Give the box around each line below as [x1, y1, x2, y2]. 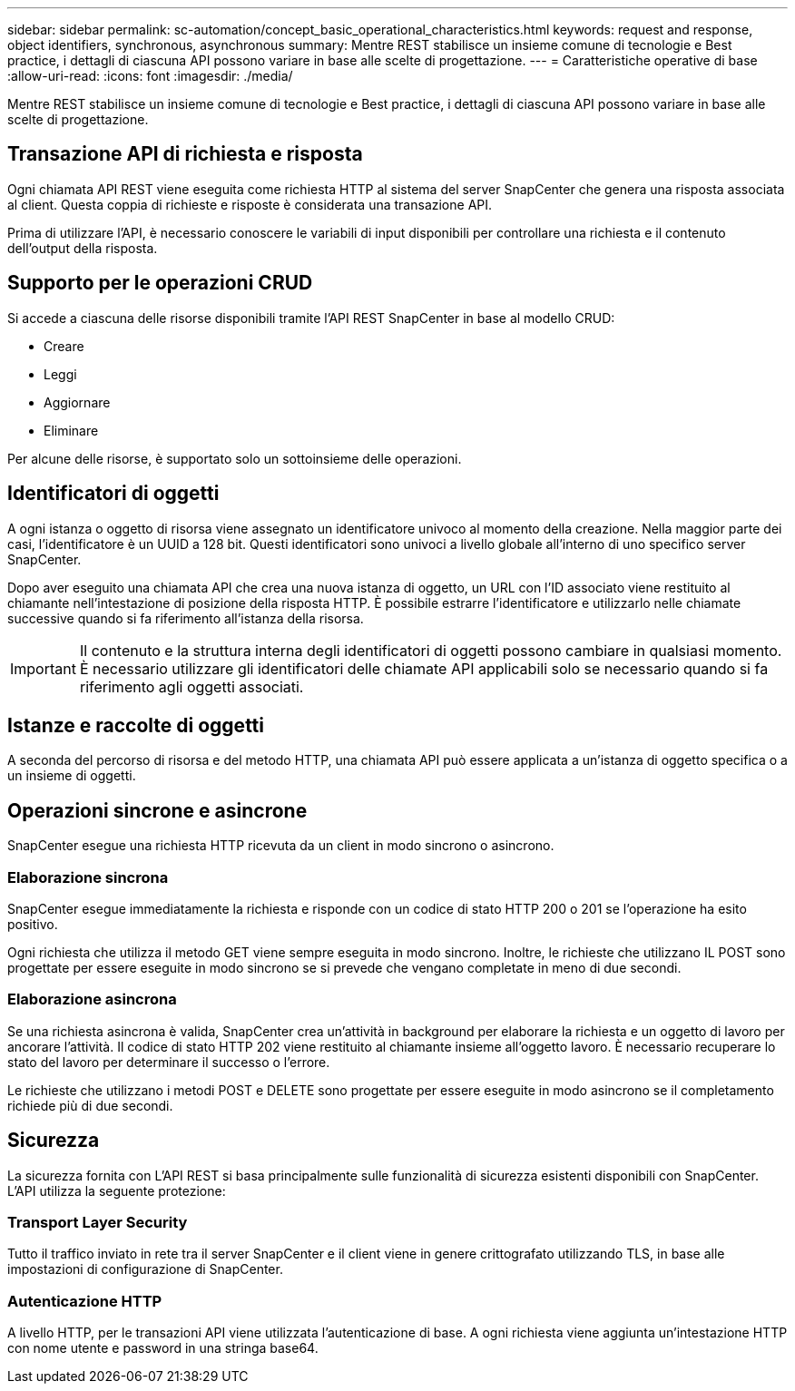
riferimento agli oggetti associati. [79, 677, 304, 696]
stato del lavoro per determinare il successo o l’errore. [7, 1053, 330, 1070]
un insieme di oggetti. [7, 768, 136, 784]
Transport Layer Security [7, 1212, 188, 1231]
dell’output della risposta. [7, 240, 158, 256]
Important [10, 659, 76, 678]
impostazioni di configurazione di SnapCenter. [7, 1261, 283, 1278]
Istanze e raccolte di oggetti [7, 713, 264, 737]
